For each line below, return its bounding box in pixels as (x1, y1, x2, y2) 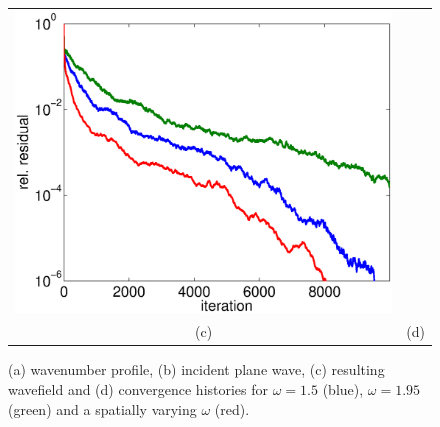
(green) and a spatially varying (8, 398, 197, 419)
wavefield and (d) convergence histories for (8, 379, 269, 400)
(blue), (322, 379, 364, 400)
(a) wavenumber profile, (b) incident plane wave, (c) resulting (8, 359, 385, 380)
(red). (214, 398, 250, 419)
